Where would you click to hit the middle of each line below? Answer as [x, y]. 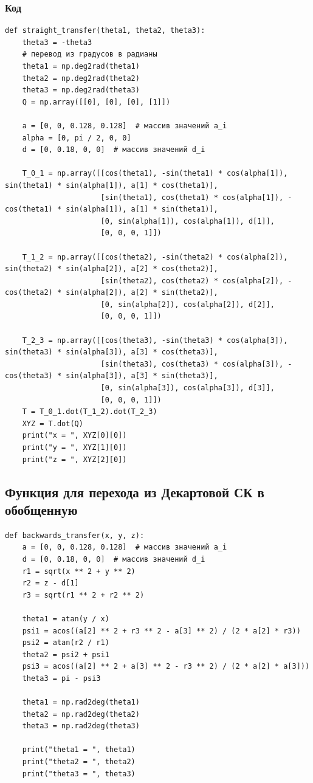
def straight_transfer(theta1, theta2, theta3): [105, 31]
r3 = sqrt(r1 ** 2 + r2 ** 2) [83, 595]
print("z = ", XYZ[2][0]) [74, 459]
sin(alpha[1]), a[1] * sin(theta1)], [142, 209]
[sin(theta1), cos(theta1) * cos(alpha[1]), [192, 197]
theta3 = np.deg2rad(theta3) [81, 90]
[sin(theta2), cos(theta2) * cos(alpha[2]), [192, 281]
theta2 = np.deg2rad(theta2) [81, 78]
